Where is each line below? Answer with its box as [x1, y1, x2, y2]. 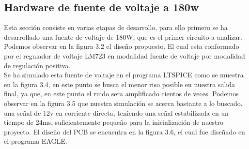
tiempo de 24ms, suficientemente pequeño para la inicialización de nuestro [4, 117, 223, 127]
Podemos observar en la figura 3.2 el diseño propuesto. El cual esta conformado [4, 41, 239, 51]
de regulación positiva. [4, 60, 71, 70]
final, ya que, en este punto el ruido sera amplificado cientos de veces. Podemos [4, 89, 239, 99]
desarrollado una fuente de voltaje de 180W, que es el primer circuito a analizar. [4, 31, 242, 42]
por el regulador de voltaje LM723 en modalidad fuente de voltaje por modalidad [4, 50, 245, 60]
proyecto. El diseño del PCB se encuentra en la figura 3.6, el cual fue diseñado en [4, 126, 245, 136]
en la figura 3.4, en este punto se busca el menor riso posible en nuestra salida [4, 79, 235, 89]
